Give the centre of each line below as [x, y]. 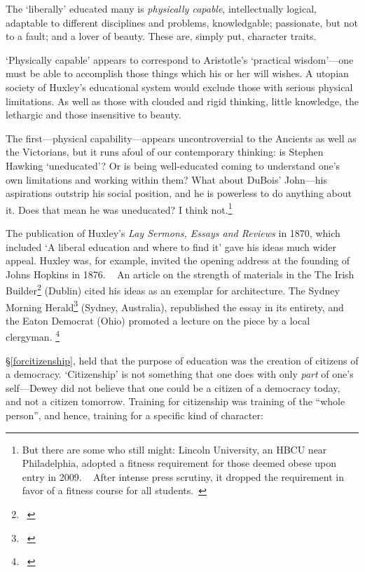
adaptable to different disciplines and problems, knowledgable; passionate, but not [182, 22]
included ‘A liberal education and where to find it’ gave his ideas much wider [171, 246]
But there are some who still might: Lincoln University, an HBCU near [174, 449]
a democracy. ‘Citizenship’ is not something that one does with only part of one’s [180, 374]
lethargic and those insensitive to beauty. [94, 115]
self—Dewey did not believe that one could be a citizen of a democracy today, [173, 387]
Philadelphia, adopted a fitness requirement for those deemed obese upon [179, 463]
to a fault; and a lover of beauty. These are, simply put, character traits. [161, 36]
